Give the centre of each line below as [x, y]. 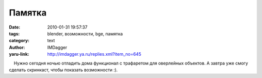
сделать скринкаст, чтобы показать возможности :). [63, 70]
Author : [17, 47]
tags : [14, 33]
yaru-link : [19, 54]
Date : [15, 27]
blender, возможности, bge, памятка [85, 33]
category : [19, 41]
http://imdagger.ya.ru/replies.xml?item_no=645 [94, 54]
